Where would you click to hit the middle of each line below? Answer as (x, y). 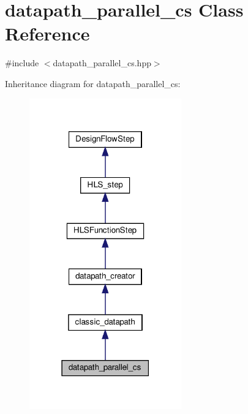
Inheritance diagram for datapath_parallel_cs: (93, 83)
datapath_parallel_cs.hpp (102, 63)
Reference (47, 33)
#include (22, 63)
